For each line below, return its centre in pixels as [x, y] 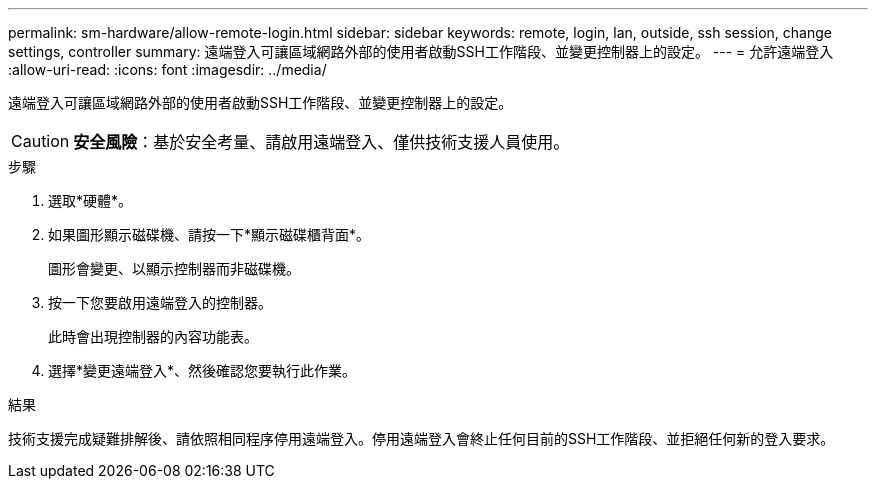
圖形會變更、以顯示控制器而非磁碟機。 [174, 268]
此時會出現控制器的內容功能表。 [153, 336]
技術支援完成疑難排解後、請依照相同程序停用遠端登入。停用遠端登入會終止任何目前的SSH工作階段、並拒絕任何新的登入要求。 [421, 438]
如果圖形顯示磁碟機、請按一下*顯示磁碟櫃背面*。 [209, 234]
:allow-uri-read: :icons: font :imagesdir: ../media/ [167, 69]
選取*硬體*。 [90, 200]
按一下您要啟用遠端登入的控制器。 [160, 302]
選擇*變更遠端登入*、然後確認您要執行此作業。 [202, 370]
